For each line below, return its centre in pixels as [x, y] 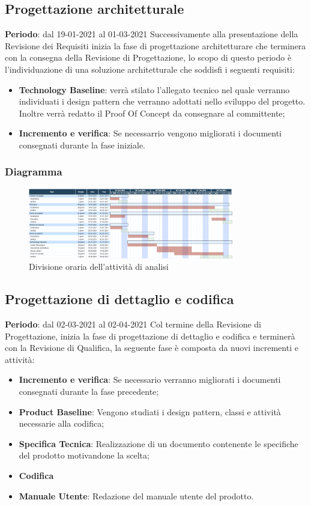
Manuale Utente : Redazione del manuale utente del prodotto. [136, 495]
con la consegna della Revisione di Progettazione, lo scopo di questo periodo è [148, 57]
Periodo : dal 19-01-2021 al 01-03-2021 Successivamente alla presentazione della [152, 34]
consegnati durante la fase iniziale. [82, 145]
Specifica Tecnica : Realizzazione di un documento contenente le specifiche [159, 443]
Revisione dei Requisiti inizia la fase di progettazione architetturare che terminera [155, 45]
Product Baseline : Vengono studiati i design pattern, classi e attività [150, 411]
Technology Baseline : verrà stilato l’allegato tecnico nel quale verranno [154, 89]
